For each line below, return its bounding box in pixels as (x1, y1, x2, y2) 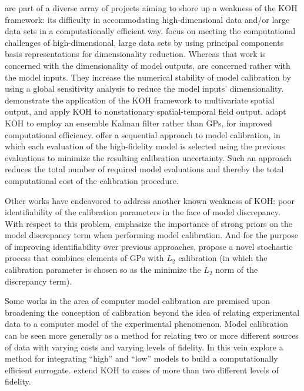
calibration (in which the (178, 252, 268, 264)
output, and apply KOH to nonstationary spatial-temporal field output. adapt (5, 105, 286, 118)
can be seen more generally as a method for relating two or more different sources (5, 329, 299, 342)
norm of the (215, 263, 258, 276)
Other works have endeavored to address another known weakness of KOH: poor (5, 194, 295, 206)
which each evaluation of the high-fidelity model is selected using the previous (5, 140, 285, 152)
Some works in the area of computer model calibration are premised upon (5, 295, 270, 307)
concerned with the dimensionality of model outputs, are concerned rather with (5, 59, 290, 71)
